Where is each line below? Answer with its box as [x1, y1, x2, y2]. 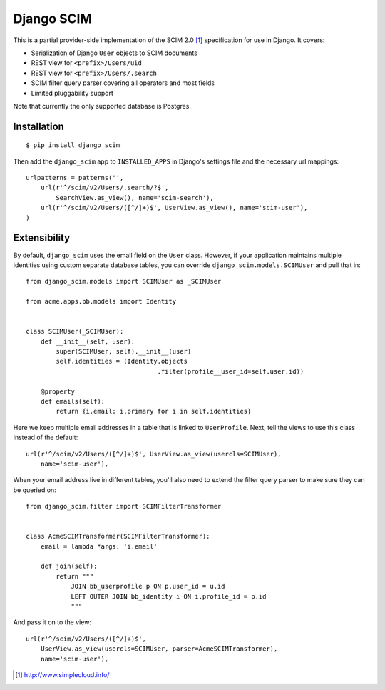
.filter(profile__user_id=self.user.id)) [157, 367, 304, 375]
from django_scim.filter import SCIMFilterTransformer [26, 502, 222, 511]
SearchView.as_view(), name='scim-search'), [56, 194, 214, 201]
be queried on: [13, 486, 56, 494]
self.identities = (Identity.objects [56, 357, 188, 366]
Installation [13, 120, 64, 132]
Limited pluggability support [31, 89, 114, 97]
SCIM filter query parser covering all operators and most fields [31, 79, 215, 87]
